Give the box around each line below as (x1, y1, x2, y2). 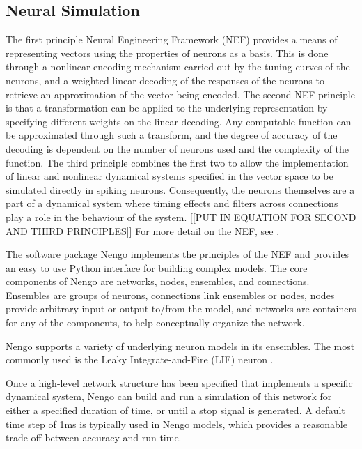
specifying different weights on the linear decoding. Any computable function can (6, 114, 352, 128)
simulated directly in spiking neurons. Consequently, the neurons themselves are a (6, 182, 355, 197)
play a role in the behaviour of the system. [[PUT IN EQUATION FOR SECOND (6, 209, 356, 224)
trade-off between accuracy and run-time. (6, 430, 182, 445)
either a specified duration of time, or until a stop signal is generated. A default (6, 403, 345, 418)
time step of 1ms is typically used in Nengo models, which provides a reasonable (6, 416, 347, 431)
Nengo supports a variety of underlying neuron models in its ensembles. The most (6, 338, 355, 353)
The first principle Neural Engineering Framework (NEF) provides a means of (6, 32, 338, 47)
